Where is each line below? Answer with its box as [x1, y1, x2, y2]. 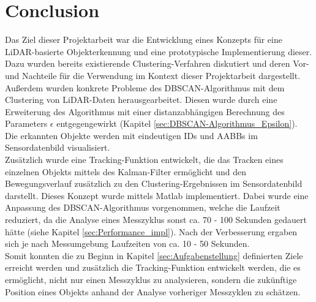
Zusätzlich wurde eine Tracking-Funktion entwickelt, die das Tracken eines [5, 153, 284, 166]
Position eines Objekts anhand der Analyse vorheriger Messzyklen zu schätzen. [5, 285, 301, 298]
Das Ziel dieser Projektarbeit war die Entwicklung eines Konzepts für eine [5, 33, 282, 46]
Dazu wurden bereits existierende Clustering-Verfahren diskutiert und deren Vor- [5, 57, 309, 70]
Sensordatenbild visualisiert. [5, 141, 110, 154]
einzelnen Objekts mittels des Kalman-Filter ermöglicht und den [5, 165, 247, 178]
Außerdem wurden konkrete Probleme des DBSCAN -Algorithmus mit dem [5, 81, 285, 94]
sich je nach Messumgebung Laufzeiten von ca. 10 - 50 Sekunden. [5, 237, 250, 250]
